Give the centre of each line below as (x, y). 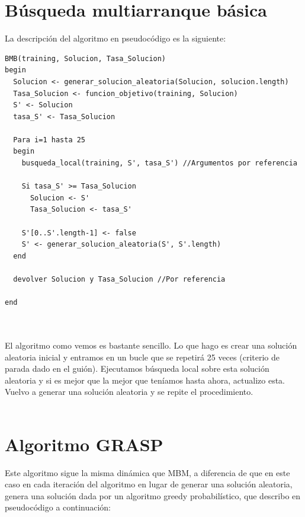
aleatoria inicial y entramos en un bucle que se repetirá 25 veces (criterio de (142, 357)
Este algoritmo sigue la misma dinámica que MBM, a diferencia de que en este (147, 472)
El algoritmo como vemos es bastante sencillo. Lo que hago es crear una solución (151, 345)
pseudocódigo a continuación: (58, 507)
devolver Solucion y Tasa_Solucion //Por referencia (119, 279)
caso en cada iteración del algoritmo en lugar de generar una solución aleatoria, (149, 484)
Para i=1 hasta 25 (49, 140)
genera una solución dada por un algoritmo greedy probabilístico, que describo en (153, 495)
